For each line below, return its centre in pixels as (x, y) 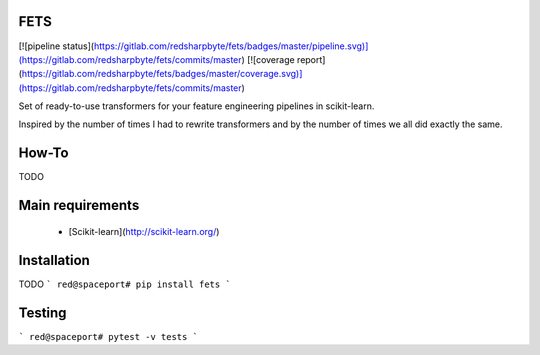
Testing (42, 312)
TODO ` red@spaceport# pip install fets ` (125, 284)
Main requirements (79, 205)
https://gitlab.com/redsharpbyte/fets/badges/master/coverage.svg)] (162, 74)
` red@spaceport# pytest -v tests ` (108, 336)
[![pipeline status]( (56, 46)
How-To (43, 153)
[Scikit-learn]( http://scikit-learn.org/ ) (144, 231)
